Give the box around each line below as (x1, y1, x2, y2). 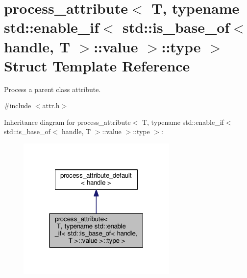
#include (4, 100, 31, 111)
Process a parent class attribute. (4, 84, 101, 94)
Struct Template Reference (4, 55, 190, 75)
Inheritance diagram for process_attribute (4, 116, 131, 127)
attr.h (42, 100, 60, 111)
